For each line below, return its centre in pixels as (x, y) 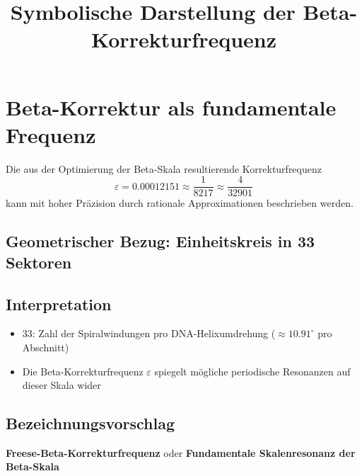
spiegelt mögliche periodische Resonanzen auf (252, 371)
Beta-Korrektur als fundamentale (171, 107)
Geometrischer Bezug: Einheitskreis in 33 (160, 241)
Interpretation (59, 304)
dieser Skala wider (62, 385)
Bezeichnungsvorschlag (90, 423)
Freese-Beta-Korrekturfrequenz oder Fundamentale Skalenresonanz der (181, 452)
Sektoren (39, 262)
